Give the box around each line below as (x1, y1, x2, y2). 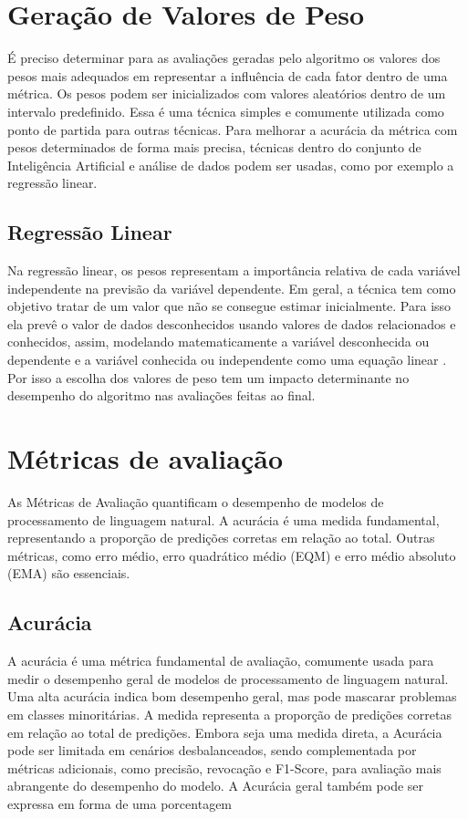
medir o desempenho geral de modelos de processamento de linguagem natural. (7, 669, 449, 688)
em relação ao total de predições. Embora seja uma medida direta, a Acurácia (7, 722, 442, 741)
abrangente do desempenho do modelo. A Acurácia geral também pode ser (7, 776, 424, 795)
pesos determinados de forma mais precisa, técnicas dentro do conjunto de (7, 138, 421, 157)
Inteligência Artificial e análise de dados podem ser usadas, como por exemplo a (7, 155, 454, 174)
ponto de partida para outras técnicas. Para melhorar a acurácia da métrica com (7, 119, 458, 139)
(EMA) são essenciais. (7, 564, 130, 583)
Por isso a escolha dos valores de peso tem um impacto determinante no (7, 368, 410, 387)
